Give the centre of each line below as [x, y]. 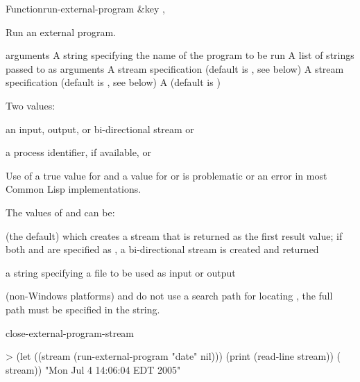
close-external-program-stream [70, 332]
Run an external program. [61, 32]
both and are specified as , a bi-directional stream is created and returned [162, 249]
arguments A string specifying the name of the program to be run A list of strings [180, 55]
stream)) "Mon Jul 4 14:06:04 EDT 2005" [93, 369]
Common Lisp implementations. [74, 189]
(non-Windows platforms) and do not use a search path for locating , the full [169, 296]
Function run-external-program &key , [85, 8]
